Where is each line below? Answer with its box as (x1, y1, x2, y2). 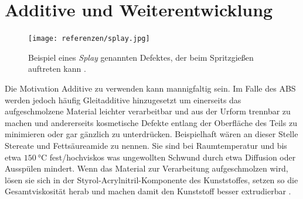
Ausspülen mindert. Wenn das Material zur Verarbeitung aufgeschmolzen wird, (5, 162, 288, 174)
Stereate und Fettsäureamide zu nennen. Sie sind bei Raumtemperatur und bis (5, 139, 287, 151)
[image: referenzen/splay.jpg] (28, 34, 150, 43)
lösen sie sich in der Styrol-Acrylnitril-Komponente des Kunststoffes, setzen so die (5, 173, 298, 186)
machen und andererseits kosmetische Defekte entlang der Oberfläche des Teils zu (5, 116, 297, 128)
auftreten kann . (28, 62, 86, 75)
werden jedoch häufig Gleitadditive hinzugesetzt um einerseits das (5, 93, 241, 106)
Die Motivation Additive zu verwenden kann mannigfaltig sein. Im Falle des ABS (5, 82, 296, 94)
